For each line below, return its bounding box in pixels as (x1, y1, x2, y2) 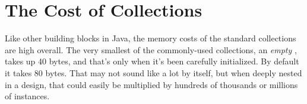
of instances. (5, 90, 50, 102)
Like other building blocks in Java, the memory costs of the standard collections (5, 32, 296, 44)
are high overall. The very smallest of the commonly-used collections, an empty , (5, 43, 297, 56)
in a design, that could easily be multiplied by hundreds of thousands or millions (5, 78, 298, 90)
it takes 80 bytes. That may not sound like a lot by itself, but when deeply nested (5, 66, 302, 79)
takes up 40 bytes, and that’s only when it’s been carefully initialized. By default (5, 55, 299, 67)
